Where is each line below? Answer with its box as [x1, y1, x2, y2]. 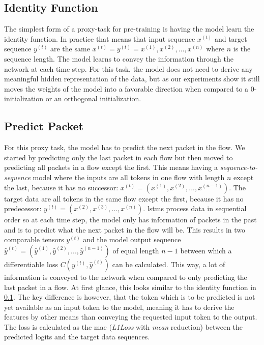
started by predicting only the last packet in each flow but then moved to [4, 152, 233, 162]
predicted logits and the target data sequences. [4, 331, 150, 342]
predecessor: [4, 203, 42, 214]
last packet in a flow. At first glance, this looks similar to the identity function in [4, 281, 256, 292]
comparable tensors [4, 234, 64, 245]
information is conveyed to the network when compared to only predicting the [4, 271, 247, 282]
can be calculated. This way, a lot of [112, 258, 225, 269]
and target [214, 33, 247, 44]
